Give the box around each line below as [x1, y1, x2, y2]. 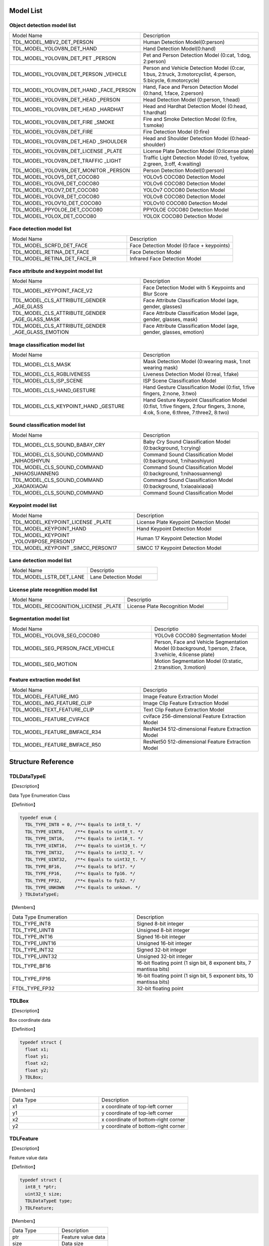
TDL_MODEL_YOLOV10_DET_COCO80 [12, 199, 102, 206]
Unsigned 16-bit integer [136, 939, 192, 946]
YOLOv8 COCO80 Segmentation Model [154, 632, 247, 639]
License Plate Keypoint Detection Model [136, 518, 231, 525]
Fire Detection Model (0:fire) [143, 128, 210, 135]
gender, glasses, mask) [143, 316, 198, 323]
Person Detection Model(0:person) [143, 167, 225, 174]
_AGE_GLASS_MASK [12, 316, 60, 323]
